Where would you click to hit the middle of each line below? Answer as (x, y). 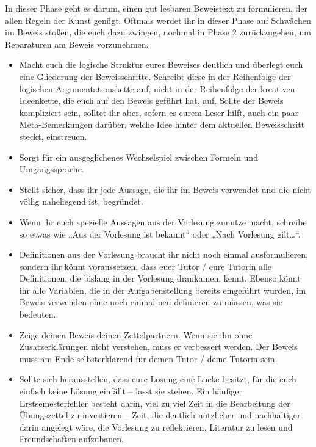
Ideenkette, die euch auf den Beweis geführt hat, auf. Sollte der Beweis (151, 100)
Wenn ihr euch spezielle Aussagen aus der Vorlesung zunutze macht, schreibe (163, 221)
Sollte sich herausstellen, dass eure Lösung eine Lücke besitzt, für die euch (158, 379)
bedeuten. (38, 314)
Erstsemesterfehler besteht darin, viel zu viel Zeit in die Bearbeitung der (155, 403)
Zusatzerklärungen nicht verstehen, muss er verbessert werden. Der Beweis (158, 347)
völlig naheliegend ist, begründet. (81, 201)
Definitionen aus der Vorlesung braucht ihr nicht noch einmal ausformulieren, (164, 254)
